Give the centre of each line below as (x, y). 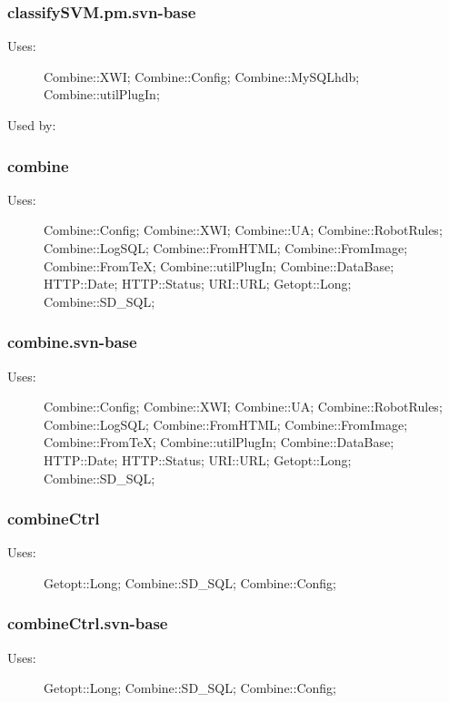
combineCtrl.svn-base (88, 623)
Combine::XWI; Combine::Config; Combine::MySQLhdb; (202, 76)
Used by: (32, 125)
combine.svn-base (72, 342)
